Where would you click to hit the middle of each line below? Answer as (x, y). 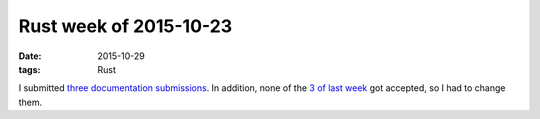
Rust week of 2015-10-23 (125, 26)
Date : (30, 56)
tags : (29, 69)
